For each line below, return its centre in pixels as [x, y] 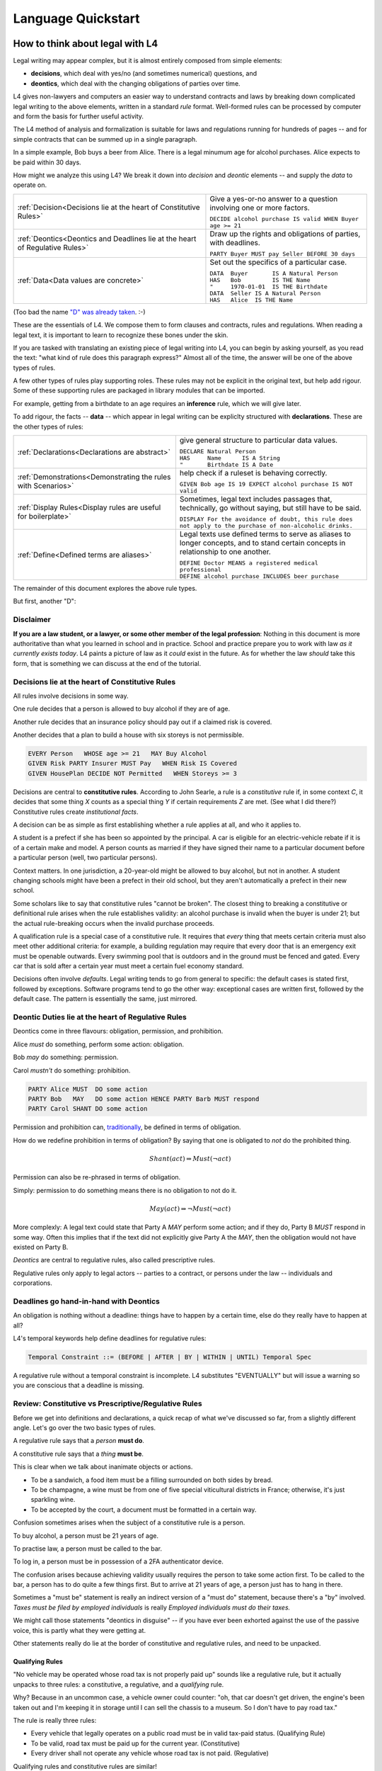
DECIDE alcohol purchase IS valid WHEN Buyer [284, 219]
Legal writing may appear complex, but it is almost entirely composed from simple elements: [147, 61]
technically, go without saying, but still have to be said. [271, 508]
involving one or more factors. [260, 208]
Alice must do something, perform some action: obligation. [98, 1044]
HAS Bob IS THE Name [260, 280]
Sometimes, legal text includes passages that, [256, 499]
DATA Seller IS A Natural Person [265, 293]
